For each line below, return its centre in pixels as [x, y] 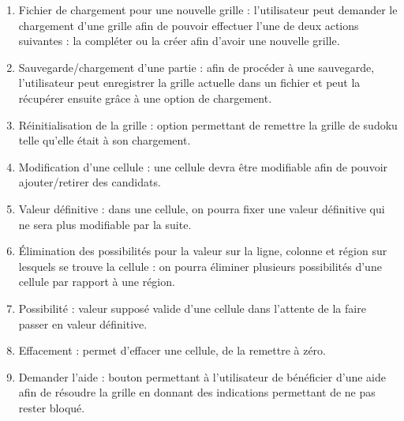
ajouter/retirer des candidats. [90, 182]
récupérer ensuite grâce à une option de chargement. [145, 98]
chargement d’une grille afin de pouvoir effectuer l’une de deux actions [189, 25]
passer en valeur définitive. [83, 323]
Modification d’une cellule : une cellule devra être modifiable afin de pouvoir [203, 166]
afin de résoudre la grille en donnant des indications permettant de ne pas [197, 392]
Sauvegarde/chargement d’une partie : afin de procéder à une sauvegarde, [196, 67]
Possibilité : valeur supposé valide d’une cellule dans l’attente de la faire [192, 308]
